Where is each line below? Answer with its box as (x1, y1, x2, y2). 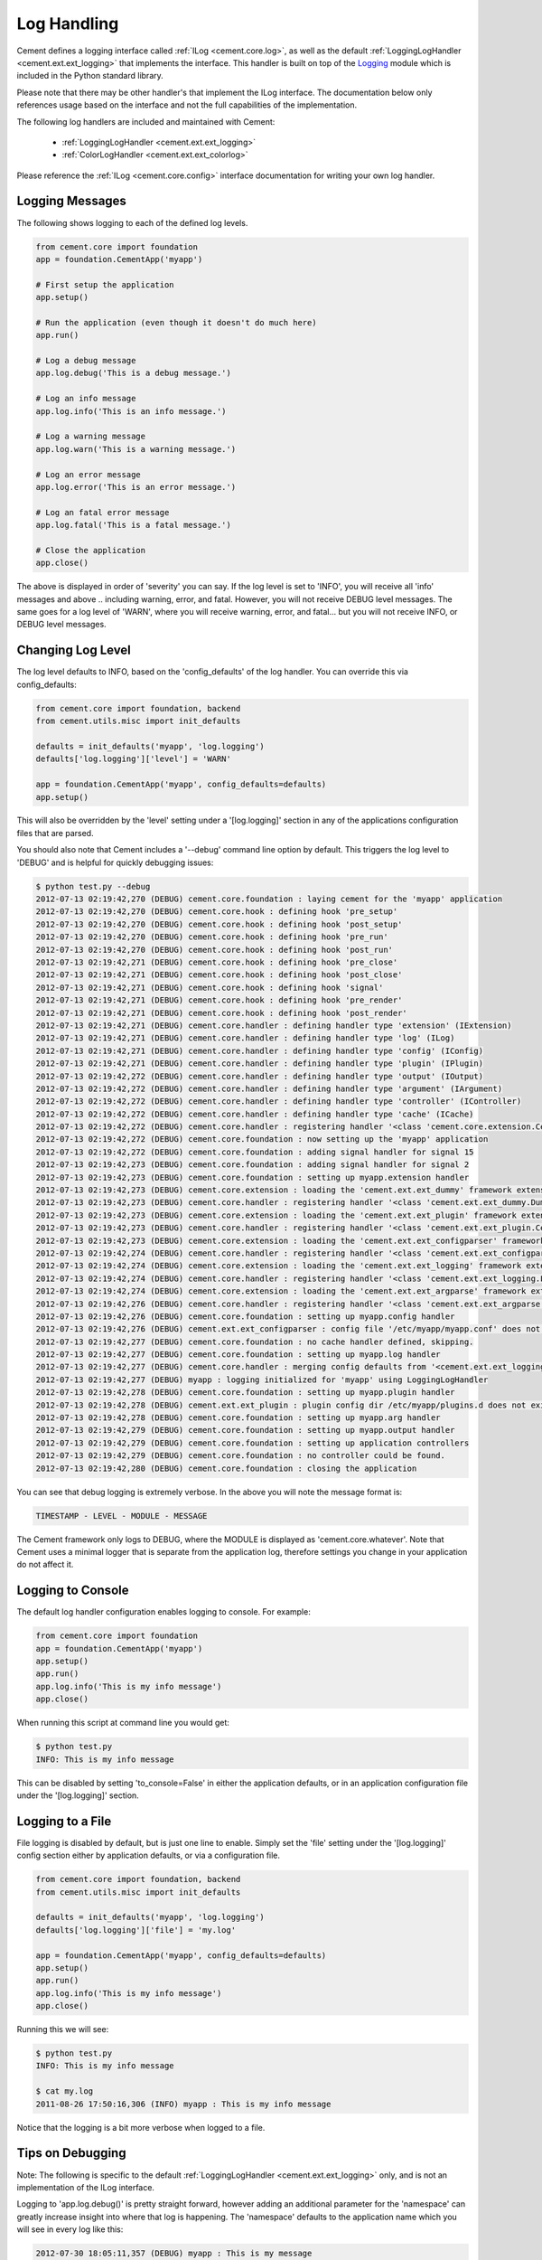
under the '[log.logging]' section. (16, 1790, 139, 1801)
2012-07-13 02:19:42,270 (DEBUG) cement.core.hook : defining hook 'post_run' (35, 945, 393, 955)
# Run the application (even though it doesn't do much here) (35, 317, 317, 327)
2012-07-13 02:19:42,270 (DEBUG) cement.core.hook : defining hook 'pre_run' (35, 932, 388, 942)
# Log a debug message (35, 355, 136, 366)
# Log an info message (35, 393, 136, 404)
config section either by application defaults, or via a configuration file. (16, 1850, 280, 1861)
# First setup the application (35, 279, 175, 289)
